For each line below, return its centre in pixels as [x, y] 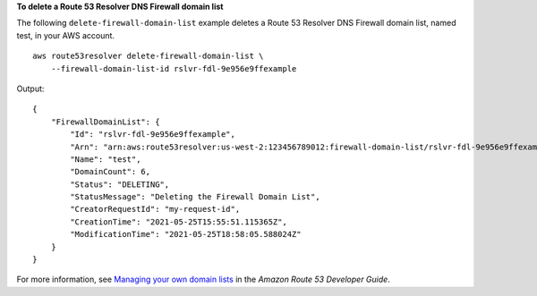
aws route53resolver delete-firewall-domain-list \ [148, 56]
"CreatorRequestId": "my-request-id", [155, 209]
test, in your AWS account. [66, 35]
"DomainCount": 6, [111, 172]
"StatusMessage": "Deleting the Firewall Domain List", [196, 197]
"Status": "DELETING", [120, 184]
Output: [30, 89]
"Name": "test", [106, 159]
